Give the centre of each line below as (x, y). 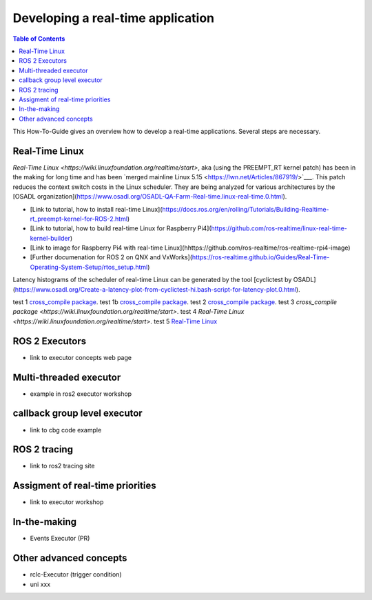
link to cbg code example (66, 430)
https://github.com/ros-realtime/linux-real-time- (279, 228)
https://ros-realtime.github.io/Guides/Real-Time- (261, 257)
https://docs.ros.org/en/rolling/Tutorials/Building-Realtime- (246, 209)
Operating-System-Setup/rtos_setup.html (89, 267)
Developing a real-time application (114, 18)
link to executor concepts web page (81, 357)
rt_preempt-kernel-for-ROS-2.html (79, 219)
